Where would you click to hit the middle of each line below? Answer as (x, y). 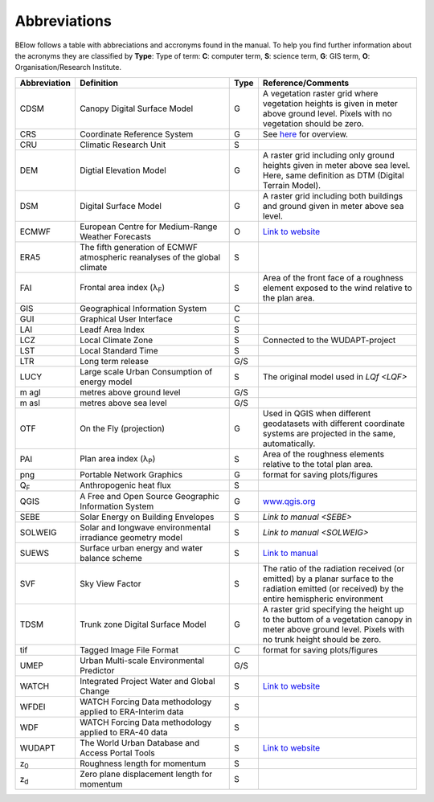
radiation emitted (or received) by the (333, 588)
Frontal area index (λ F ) (122, 288)
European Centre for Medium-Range (148, 227)
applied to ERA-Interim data (131, 711)
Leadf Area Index (112, 329)
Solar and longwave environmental (145, 527)
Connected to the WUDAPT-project (329, 340)
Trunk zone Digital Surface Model (143, 624)
